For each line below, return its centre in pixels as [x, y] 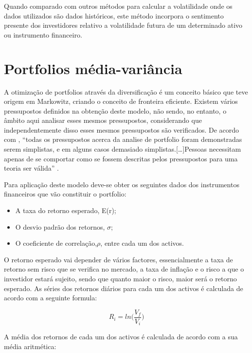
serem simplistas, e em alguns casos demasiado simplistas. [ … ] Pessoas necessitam [123, 149]
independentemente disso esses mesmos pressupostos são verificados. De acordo [122, 129]
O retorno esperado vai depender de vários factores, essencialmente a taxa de [118, 259]
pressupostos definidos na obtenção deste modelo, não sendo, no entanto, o [115, 110]
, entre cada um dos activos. [142, 243]
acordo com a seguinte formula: [51, 298]
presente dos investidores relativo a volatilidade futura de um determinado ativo [123, 25]
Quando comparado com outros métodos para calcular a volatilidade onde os [118, 6]
